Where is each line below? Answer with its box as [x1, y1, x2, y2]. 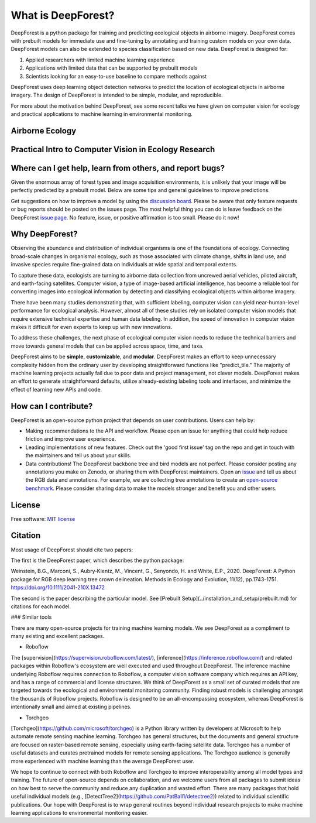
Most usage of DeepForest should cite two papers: [11, 546, 133, 553]
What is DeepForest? [11, 9, 115, 22]
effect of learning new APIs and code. [11, 386, 102, 393]
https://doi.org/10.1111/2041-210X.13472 [11, 584, 105, 591]
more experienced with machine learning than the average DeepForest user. [11, 757, 194, 764]
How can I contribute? [11, 401, 93, 411]
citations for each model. [11, 603, 71, 610]
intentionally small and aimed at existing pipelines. [11, 703, 132, 711]
